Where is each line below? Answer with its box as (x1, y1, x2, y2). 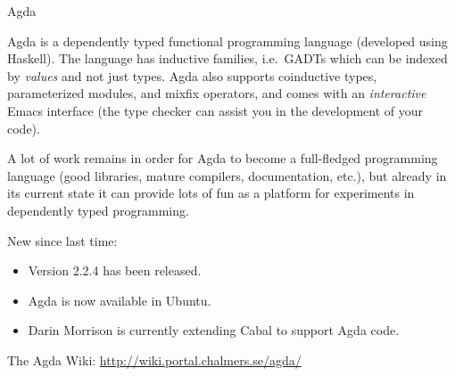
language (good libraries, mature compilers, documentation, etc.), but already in (7, 166, 447, 184)
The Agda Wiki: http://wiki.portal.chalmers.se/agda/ (7, 350, 302, 369)
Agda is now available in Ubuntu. (28, 290, 211, 309)
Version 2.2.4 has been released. (28, 261, 202, 280)
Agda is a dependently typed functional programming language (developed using (7, 31, 448, 50)
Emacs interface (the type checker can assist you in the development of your (7, 101, 424, 119)
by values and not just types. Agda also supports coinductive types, (7, 66, 377, 85)
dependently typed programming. (7, 200, 189, 219)
